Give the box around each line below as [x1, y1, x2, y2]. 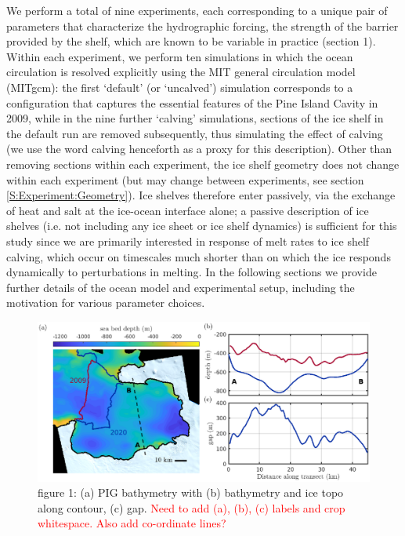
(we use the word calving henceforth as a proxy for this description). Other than [6, 140, 392, 157]
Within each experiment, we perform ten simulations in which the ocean [6, 48, 353, 64]
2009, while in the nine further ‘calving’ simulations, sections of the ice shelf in [6, 110, 384, 126]
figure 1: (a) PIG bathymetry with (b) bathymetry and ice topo [38, 484, 344, 501]
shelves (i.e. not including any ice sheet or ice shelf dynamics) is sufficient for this [6, 217, 397, 234]
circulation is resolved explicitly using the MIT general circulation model [6, 64, 356, 80]
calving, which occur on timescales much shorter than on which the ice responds [6, 248, 391, 264]
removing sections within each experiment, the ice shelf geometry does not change [6, 155, 400, 172]
